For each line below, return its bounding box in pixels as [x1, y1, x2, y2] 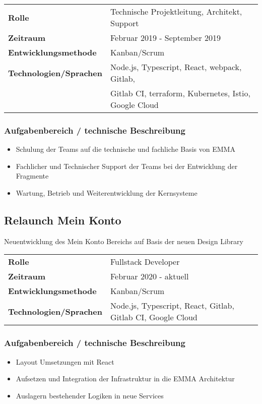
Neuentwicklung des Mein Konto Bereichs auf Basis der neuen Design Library [4, 236, 243, 246]
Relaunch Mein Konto [4, 212, 121, 227]
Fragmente [16, 170, 49, 181]
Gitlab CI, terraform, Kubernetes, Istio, [110, 87, 250, 99]
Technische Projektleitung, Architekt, [110, 6, 242, 17]
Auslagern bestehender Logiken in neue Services [16, 390, 164, 400]
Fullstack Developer [110, 256, 180, 268]
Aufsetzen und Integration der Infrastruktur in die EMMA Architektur [16, 373, 235, 384]
